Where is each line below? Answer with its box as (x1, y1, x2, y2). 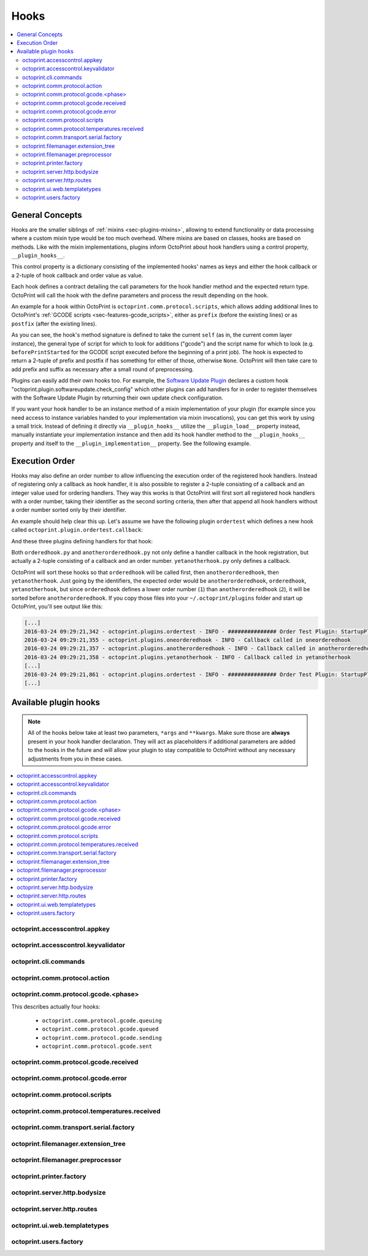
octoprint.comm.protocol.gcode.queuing (42, 1017, 162, 1024)
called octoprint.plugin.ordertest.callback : (11, 526, 144, 533)
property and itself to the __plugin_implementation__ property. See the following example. (11, 440, 251, 447)
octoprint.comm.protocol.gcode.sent (42, 1043, 153, 1050)
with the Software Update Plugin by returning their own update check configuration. (11, 393, 224, 401)
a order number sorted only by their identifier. (11, 506, 127, 514)
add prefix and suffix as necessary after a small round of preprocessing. (11, 365, 194, 373)
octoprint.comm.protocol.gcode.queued (42, 1026, 159, 1033)
